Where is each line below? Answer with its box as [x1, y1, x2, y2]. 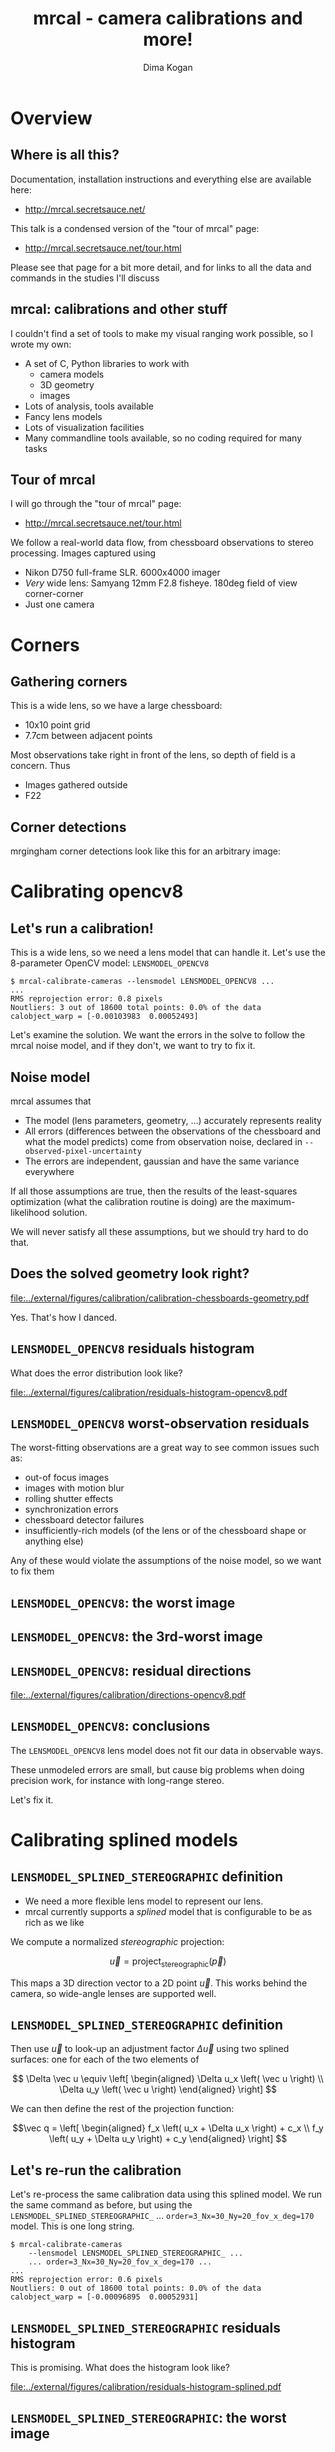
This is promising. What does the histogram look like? [10, 2362, 230, 2374]
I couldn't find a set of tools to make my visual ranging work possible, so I [10, 327, 313, 339]
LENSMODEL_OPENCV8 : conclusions [10, 1718, 211, 1735]
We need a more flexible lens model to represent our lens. [24, 1895, 264, 1907]
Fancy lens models [24, 410, 103, 422]
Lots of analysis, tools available [24, 400, 154, 412]
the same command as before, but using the [10, 2199, 193, 2211]
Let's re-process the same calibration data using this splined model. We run [10, 2188, 323, 2201]
